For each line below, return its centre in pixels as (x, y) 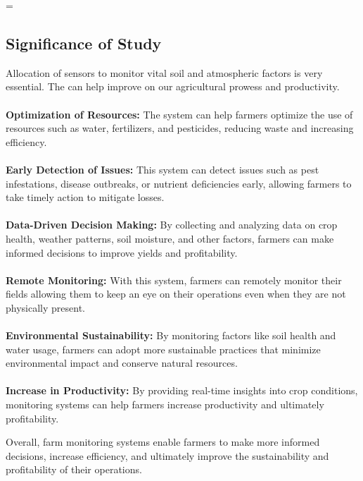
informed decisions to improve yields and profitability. (122, 252)
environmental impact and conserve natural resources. (122, 363)
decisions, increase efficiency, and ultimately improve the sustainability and (167, 455)
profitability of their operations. (74, 469)
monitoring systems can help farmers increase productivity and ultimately (165, 404)
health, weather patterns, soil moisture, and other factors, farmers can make (170, 238)
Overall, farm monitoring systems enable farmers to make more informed (163, 442)
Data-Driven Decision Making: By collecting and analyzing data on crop (172, 225)
